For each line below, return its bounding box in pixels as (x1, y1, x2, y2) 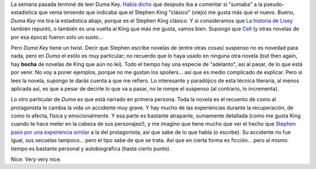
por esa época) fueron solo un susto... (11, 33, 103, 40)
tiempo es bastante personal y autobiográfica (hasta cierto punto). (11, 145, 171, 152)
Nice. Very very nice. (11, 156, 61, 163)
